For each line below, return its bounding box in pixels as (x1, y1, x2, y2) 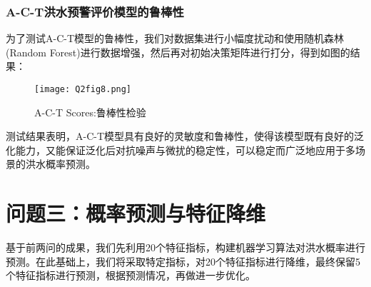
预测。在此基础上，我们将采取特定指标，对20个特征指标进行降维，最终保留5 (6, 253, 360, 268)
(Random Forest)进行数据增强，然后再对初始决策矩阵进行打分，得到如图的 (6, 44, 350, 59)
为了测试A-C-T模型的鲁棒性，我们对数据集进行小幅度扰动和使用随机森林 (6, 31, 345, 46)
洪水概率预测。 (25, 156, 96, 171)
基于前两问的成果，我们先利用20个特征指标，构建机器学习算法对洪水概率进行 (6, 240, 365, 255)
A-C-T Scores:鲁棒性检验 (34, 104, 146, 119)
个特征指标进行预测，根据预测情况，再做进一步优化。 (6, 268, 255, 283)
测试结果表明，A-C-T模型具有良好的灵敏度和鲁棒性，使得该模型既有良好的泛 (6, 129, 365, 143)
